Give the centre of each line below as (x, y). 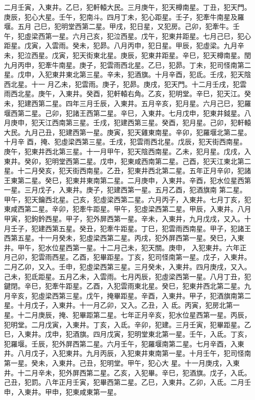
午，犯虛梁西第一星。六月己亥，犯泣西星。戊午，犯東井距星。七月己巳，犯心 (127, 36)
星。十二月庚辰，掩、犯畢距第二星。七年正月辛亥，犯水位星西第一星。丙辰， (127, 315)
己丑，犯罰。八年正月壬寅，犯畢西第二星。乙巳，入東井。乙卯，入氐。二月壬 (127, 382)
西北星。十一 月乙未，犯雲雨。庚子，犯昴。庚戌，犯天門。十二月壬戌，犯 (122, 84)
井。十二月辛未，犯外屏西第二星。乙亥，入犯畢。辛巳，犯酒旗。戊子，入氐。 (127, 372)
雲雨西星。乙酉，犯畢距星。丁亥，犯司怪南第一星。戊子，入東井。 (144, 257)
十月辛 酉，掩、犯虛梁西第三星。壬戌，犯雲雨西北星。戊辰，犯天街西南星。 (125, 142)
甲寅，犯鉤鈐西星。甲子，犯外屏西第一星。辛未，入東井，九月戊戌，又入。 (124, 219)
